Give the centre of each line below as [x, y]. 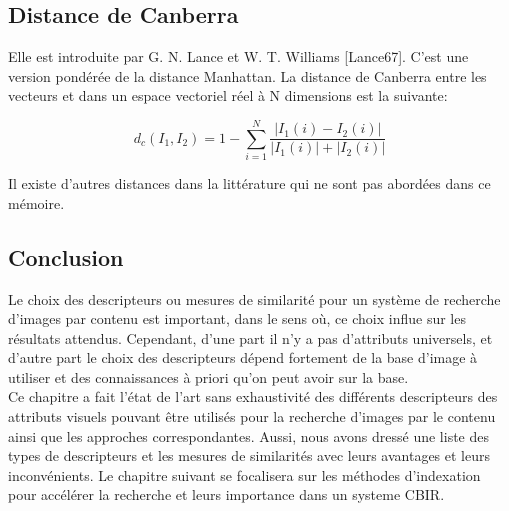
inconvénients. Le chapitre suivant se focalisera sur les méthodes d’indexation [244, 474]
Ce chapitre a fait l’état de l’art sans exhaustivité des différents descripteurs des [253, 396]
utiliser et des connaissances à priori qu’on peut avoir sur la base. [208, 376]
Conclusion [66, 256]
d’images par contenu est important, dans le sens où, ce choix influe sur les [237, 318]
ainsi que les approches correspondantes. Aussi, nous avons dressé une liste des [248, 435]
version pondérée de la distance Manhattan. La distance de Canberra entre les [247, 75]
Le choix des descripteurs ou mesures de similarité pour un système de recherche [254, 298]
